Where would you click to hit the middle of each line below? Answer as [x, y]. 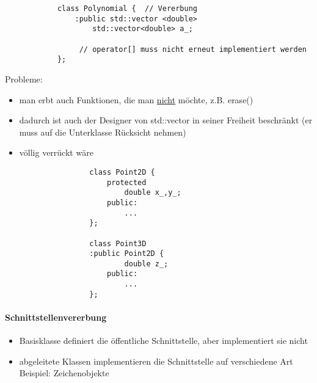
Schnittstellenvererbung [56, 317]
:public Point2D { [127, 254]
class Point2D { [122, 172]
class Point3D [118, 243]
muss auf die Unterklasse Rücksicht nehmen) [103, 132]
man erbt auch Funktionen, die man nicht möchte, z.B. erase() [136, 99]
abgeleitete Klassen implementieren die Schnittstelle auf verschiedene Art [156, 361]
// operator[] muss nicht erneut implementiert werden [193, 49]
